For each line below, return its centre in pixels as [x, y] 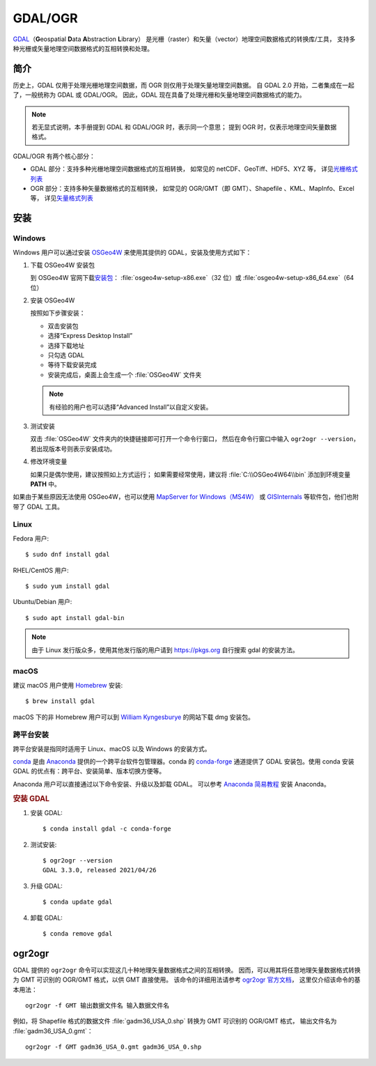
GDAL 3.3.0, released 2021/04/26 [100, 870]
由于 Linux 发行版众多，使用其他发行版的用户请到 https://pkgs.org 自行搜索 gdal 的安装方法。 [165, 650]
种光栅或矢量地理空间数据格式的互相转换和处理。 [83, 48]
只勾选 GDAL [66, 355]
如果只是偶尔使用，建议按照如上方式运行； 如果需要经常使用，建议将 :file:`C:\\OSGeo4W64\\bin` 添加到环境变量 [190, 474]
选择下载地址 [66, 346]
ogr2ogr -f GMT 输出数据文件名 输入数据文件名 [97, 1006]
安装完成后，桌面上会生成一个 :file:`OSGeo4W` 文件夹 [125, 374]
